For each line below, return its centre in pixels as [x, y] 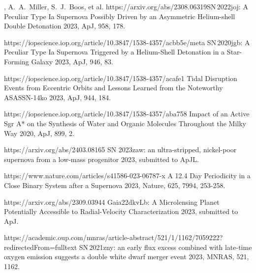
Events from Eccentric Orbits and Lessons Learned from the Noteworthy [113, 88]
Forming [16, 61]
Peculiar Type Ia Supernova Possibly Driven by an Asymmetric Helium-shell [120, 16]
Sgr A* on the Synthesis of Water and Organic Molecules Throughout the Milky [125, 123]
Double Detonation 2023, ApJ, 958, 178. [65, 26]
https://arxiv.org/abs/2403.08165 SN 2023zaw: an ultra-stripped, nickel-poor [120, 150]
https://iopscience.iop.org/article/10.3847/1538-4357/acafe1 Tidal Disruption [121, 78]
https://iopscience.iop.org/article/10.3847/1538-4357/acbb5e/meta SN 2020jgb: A [127, 42]
